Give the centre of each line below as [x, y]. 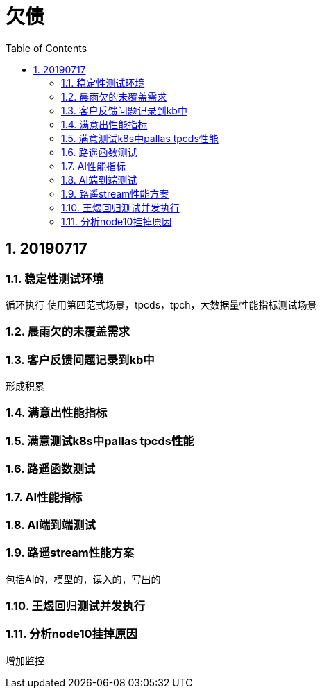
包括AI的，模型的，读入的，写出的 [83, 579]
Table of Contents [46, 48]
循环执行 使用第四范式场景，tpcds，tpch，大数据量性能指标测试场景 [161, 304]
